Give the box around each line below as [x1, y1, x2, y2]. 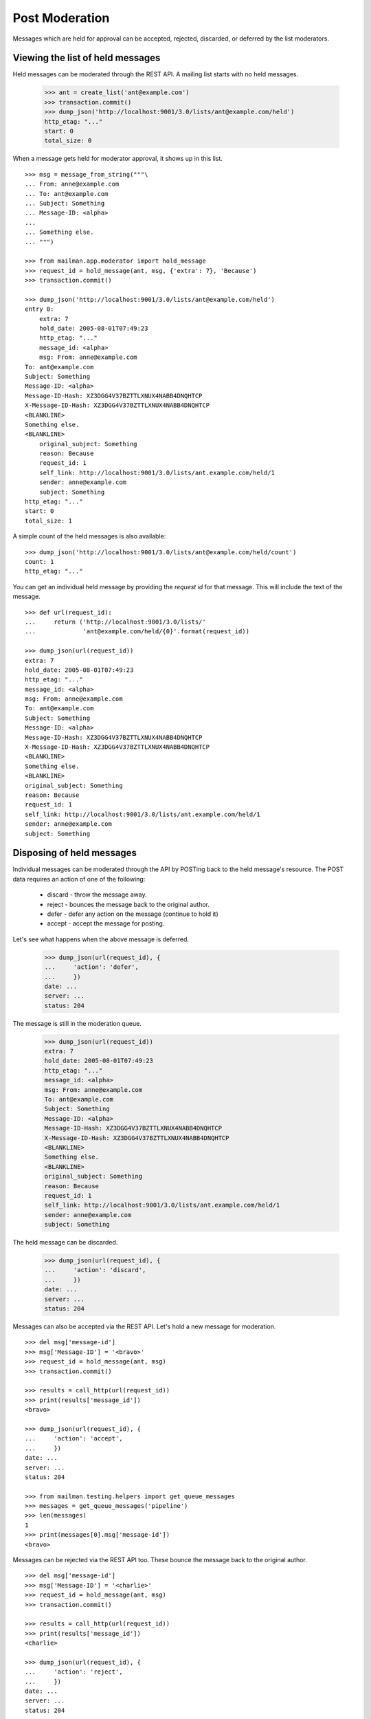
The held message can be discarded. [12, 1238, 118, 1247]
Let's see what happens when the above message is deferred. [12, 935, 189, 943]
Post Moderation [12, 10, 110, 25]
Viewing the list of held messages [12, 52, 161, 64]
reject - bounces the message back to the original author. [47, 900, 210, 908]
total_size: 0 [44, 137, 92, 144]
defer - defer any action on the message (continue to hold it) [47, 910, 219, 918]
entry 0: [25, 305, 54, 313]
